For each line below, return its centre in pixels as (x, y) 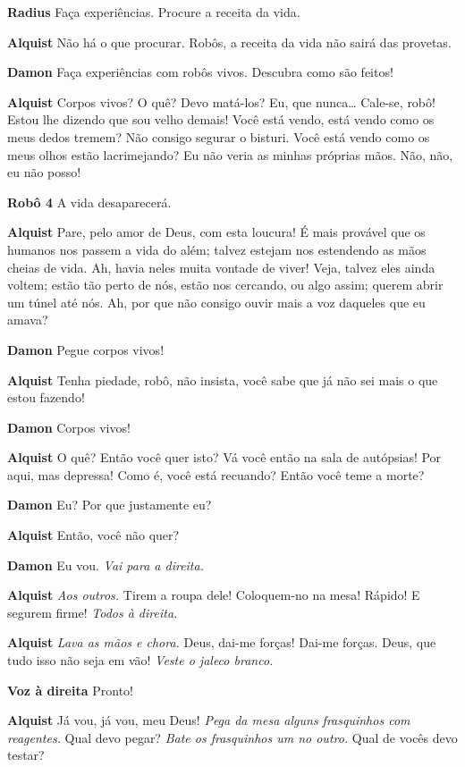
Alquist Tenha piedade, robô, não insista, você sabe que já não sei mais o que (223, 379)
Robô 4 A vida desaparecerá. (89, 202)
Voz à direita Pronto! (70, 690)
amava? (28, 320)
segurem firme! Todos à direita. (93, 612)
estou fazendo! (46, 397)
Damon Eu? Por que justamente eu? (110, 505)
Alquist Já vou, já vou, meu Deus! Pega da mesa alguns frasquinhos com (209, 720)
